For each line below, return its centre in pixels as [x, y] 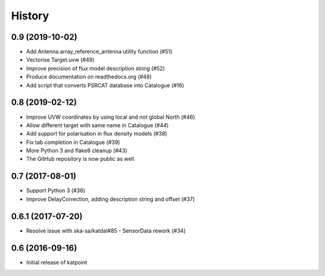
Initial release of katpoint [57, 262]
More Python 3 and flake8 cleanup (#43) [77, 151]
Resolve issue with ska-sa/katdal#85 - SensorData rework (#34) [106, 231]
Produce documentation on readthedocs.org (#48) [89, 77]
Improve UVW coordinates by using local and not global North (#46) [111, 117]
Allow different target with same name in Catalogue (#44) [97, 125]
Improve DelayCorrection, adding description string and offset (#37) [110, 199]
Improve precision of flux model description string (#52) [96, 68]
